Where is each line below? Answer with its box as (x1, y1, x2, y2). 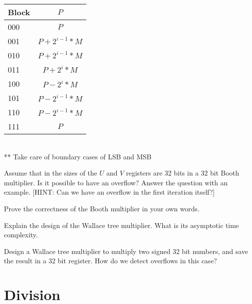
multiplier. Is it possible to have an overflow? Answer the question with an (4, 177, 228, 187)
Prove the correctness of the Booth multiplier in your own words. (4, 203, 200, 213)
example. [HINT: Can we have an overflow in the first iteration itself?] (4, 187, 215, 197)
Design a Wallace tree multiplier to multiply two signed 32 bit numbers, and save (4, 246, 248, 256)
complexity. (4, 229, 38, 240)
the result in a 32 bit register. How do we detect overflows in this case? (4, 255, 217, 266)
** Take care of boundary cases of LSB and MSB (4, 151, 152, 161)
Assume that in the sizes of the (4, 168, 98, 178)
